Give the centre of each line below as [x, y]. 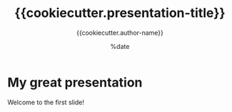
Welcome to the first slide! [46, 102]
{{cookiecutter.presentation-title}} [120, 13]
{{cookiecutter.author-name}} [120, 33]
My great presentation [75, 82]
